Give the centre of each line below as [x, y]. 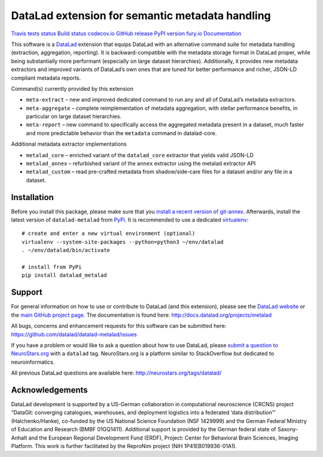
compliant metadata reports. [46, 78]
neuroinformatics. [33, 362]
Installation [32, 197]
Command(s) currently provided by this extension [72, 88]
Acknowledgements [49, 390]
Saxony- [288, 430]
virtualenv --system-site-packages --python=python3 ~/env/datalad [123, 242]
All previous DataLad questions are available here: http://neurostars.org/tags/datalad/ [116, 373]
